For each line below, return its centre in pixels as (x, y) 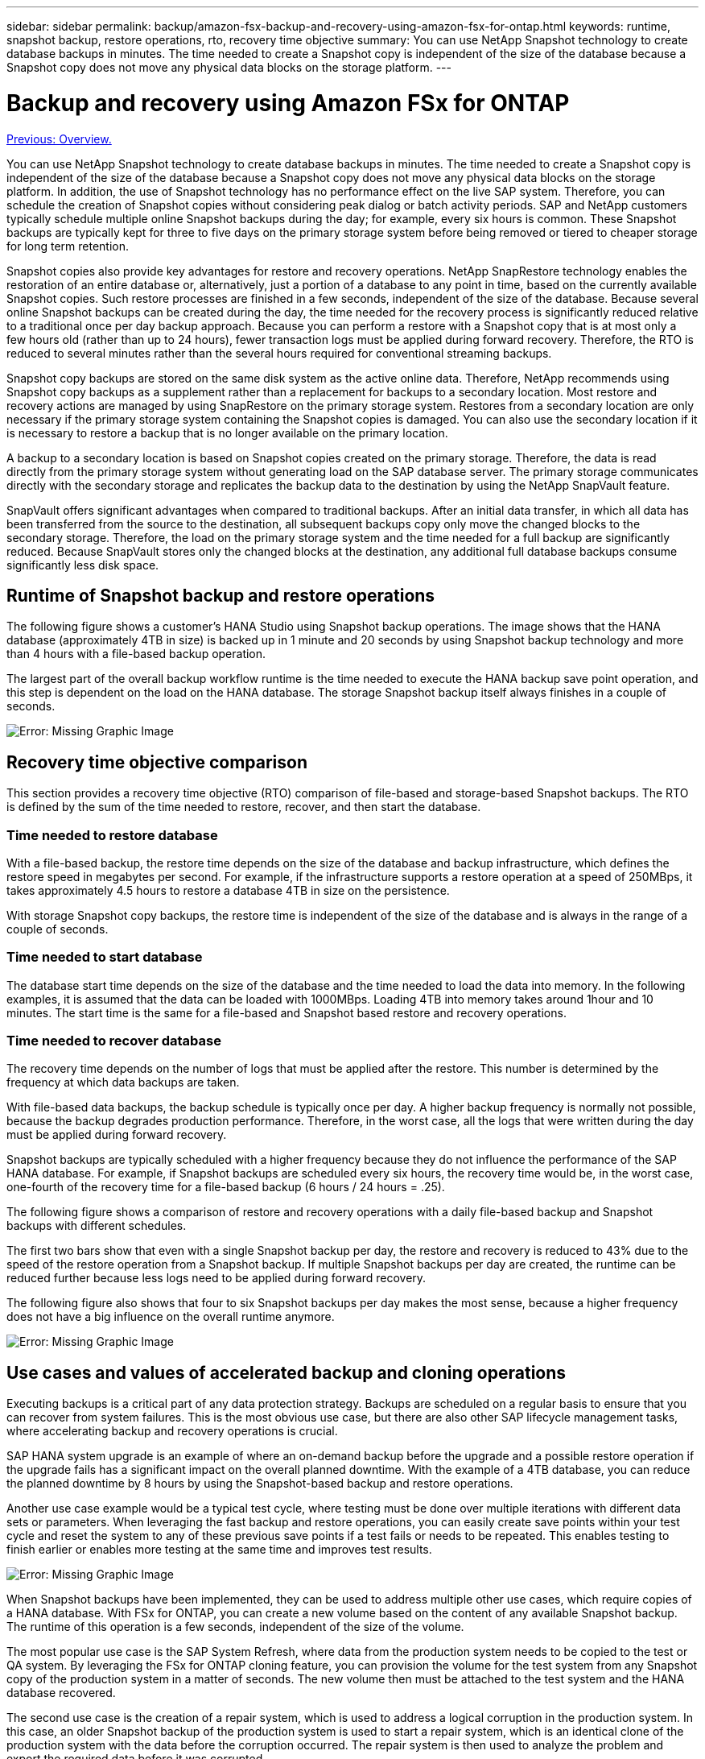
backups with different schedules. (97, 1226)
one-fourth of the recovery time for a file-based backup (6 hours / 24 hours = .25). (226, 1187)
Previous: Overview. (59, 139)
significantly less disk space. (83, 565)
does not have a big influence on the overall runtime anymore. (171, 1317)
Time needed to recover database (114, 1041)
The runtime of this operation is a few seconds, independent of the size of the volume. (235, 1627)
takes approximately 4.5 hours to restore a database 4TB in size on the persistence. (228, 890)
